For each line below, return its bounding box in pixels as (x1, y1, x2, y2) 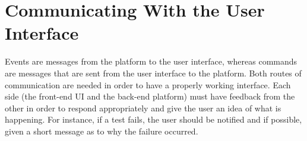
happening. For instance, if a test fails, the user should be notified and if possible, (5, 113, 302, 126)
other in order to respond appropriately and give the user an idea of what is (5, 101, 281, 114)
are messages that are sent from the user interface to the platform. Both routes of (5, 66, 302, 79)
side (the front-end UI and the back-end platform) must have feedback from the (5, 90, 295, 102)
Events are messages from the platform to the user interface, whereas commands (5, 55, 297, 68)
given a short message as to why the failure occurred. (5, 124, 198, 137)
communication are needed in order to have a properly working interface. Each (5, 78, 291, 91)
